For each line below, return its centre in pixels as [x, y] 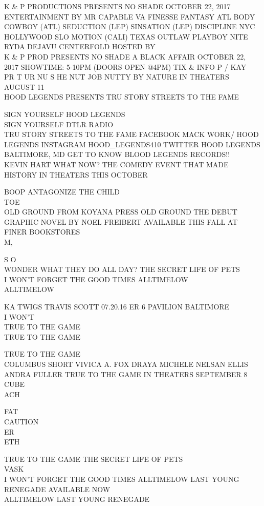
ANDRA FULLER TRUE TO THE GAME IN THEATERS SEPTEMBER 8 [126, 374]
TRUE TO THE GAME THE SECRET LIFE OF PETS [94, 459]
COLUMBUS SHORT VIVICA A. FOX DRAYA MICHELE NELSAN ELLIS [126, 364]
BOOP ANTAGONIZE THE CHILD [62, 192]
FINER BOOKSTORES [42, 232]
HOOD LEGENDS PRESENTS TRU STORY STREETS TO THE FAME [122, 97]
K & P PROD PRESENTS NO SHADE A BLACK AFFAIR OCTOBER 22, [125, 56]
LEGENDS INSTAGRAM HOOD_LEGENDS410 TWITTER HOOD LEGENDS [132, 144]
